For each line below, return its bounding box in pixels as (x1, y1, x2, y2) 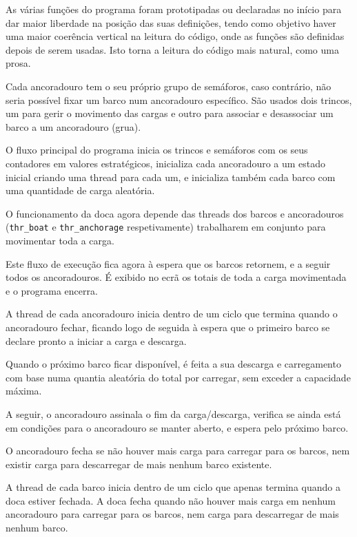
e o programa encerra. (6, 283, 98, 297)
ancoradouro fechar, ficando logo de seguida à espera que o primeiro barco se (6, 319, 330, 334)
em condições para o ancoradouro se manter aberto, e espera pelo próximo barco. (6, 420, 349, 434)
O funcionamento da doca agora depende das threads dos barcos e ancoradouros (6, 206, 344, 220)
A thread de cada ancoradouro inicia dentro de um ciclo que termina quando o (6, 306, 338, 321)
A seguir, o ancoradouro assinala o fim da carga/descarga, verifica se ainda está (6, 406, 341, 421)
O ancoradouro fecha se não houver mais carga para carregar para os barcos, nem (6, 443, 350, 458)
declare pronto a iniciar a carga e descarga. (6, 333, 187, 348)
